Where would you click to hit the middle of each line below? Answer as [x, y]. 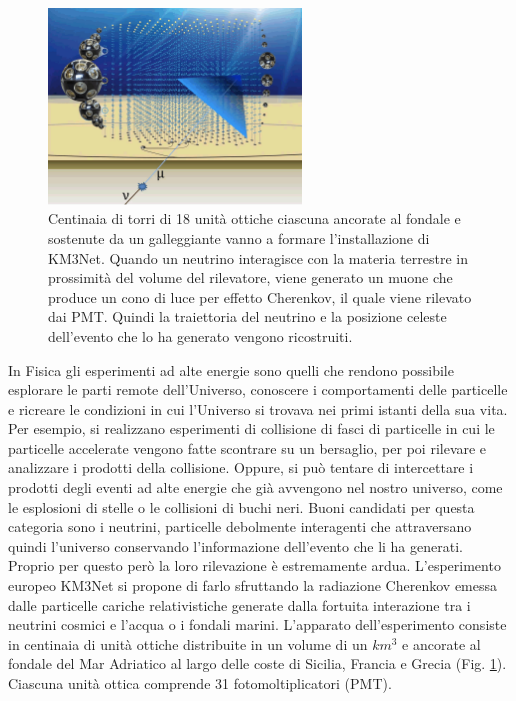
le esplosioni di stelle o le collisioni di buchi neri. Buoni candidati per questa [241, 506]
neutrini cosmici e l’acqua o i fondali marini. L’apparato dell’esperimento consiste [257, 624]
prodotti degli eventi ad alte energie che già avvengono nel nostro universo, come [255, 487]
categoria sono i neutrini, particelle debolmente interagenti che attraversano [240, 526]
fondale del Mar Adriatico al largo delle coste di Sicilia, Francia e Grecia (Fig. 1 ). [257, 663]
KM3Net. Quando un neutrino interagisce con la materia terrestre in [258, 257]
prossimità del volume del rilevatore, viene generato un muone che [250, 277]
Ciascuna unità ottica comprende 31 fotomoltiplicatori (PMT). [200, 683]
